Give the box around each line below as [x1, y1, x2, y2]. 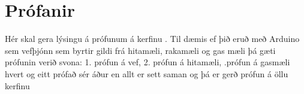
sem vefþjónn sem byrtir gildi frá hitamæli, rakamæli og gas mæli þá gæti [5, 44, 276, 56]
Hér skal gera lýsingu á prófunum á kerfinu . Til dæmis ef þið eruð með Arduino [5, 32, 300, 45]
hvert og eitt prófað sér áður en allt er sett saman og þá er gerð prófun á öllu [5, 67, 288, 80]
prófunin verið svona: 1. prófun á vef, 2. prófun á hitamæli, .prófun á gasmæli [5, 56, 290, 68]
